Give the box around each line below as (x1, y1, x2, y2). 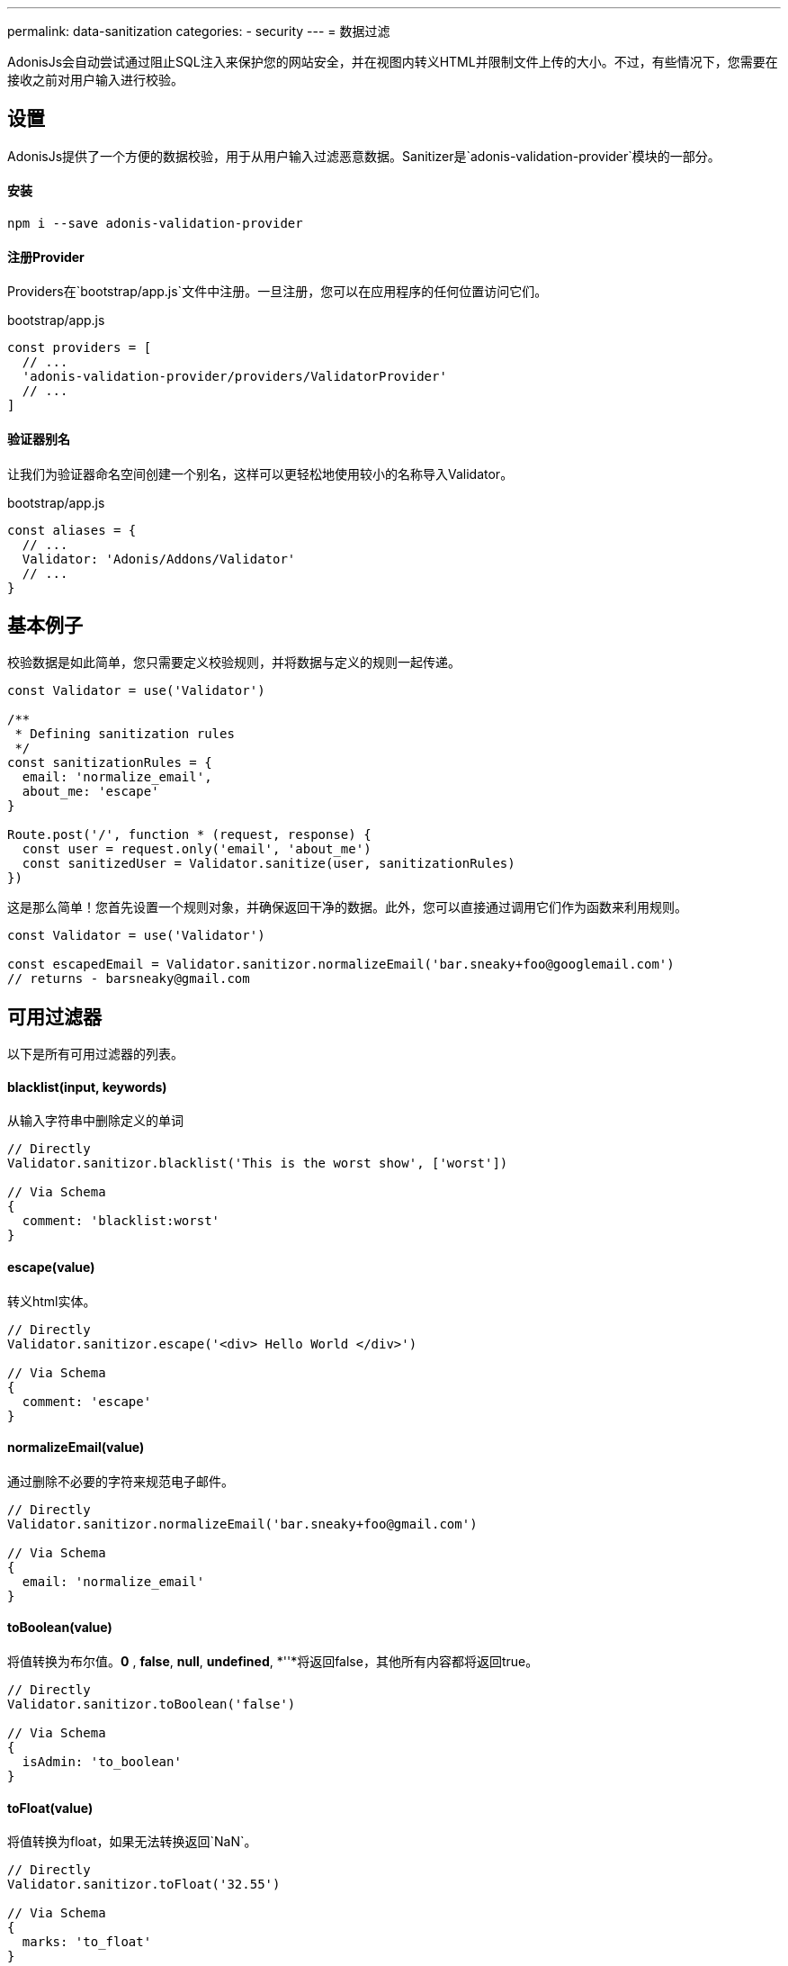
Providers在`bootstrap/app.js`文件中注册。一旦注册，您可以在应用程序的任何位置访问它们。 (7, 284, 548, 300)
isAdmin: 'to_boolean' (22, 1754, 182, 1770)
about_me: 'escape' (22, 784, 159, 799)
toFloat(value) (7, 1799, 94, 1816)
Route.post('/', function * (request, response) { (7, 827, 372, 843)
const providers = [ (7, 340, 152, 356)
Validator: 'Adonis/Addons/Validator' (22, 551, 296, 566)
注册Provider (7, 248, 85, 265)
